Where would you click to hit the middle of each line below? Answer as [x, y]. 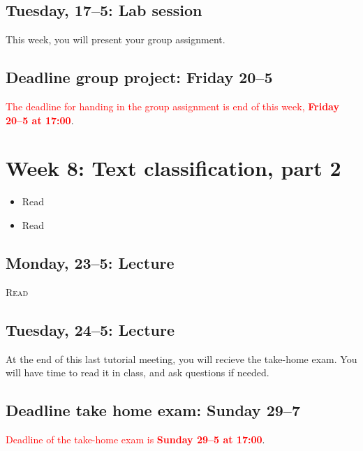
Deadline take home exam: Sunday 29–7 [153, 410]
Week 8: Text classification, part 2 [173, 168]
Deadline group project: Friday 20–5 [139, 77]
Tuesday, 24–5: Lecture [90, 329]
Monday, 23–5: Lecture [90, 262]
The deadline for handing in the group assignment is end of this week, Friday [172, 106]
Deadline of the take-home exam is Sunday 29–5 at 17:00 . [135, 439]
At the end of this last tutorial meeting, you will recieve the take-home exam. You [181, 358]
